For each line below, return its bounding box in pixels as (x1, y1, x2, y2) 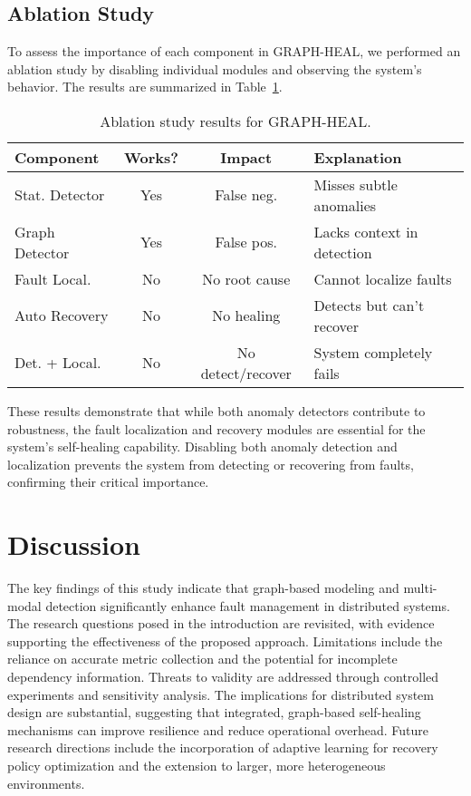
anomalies (313, 194, 377, 216)
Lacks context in (313, 220, 418, 242)
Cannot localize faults (313, 267, 452, 289)
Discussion (7, 526, 140, 563)
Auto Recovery (14, 305, 109, 326)
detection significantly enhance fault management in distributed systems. (45, 596, 450, 615)
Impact (220, 146, 273, 168)
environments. (7, 773, 85, 792)
